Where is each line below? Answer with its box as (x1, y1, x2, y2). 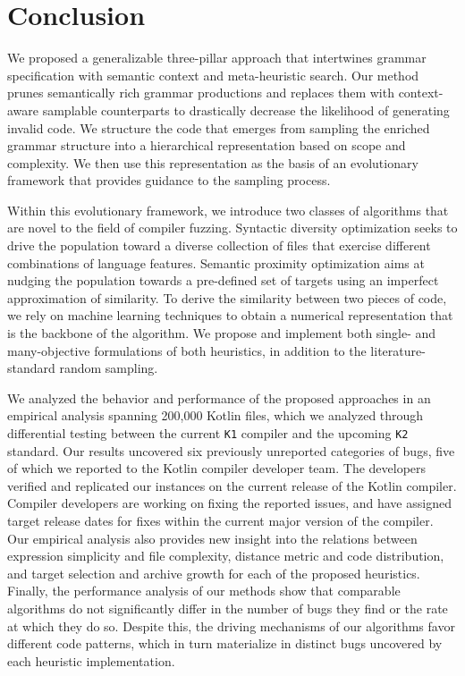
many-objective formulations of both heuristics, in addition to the (7, 341, 367, 359)
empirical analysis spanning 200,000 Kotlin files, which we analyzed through (7, 406, 424, 425)
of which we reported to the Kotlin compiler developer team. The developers (7, 459, 427, 477)
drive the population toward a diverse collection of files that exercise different (7, 236, 431, 255)
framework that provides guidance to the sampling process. (7, 171, 331, 190)
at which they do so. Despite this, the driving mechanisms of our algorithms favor (7, 616, 455, 635)
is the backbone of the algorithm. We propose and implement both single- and (7, 324, 436, 342)
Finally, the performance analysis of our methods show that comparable (7, 581, 401, 600)
